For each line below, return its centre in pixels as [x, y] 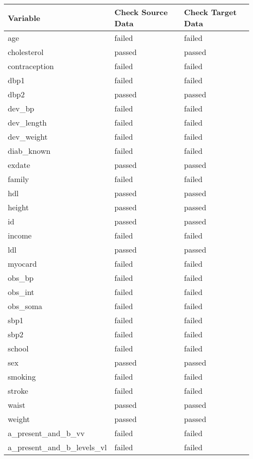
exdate [19, 165]
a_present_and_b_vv [46, 433]
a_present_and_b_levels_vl [57, 447]
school [18, 348]
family [18, 179]
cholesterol [26, 52]
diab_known [29, 151]
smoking [22, 376]
